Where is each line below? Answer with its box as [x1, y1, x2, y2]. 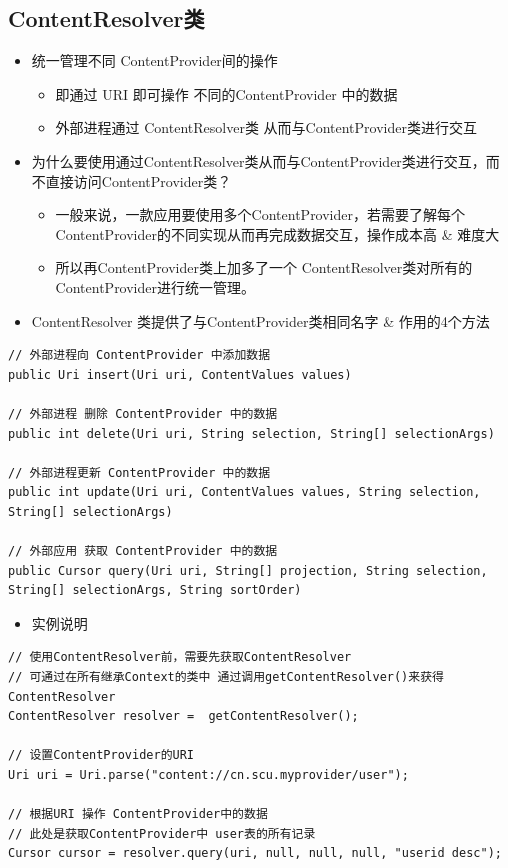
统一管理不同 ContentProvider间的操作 [31, 50, 278, 71]
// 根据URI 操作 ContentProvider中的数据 [8, 807, 268, 822]
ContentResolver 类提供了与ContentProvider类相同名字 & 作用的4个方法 [31, 310, 490, 331]
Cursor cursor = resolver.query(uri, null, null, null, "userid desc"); [8, 846, 502, 861]
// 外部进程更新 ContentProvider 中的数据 [8, 465, 271, 480]
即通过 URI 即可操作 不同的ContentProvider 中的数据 [55, 83, 398, 104]
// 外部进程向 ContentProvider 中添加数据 [8, 348, 271, 363]
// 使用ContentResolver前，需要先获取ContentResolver [8, 650, 352, 665]
